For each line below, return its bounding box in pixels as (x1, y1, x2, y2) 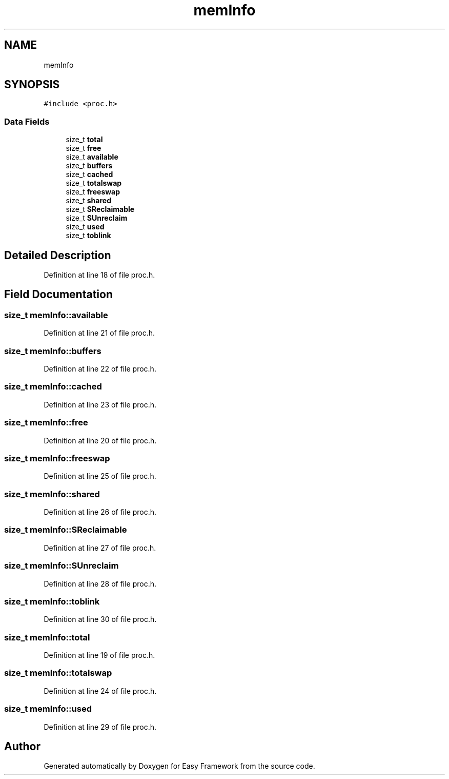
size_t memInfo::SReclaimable (4, 524, 127, 535)
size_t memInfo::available (4, 309, 108, 320)
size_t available (66, 152, 118, 162)
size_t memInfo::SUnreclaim (4, 560, 119, 571)
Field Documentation (4, 288, 113, 301)
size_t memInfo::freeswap (4, 453, 110, 463)
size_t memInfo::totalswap (4, 668, 112, 678)
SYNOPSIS (4, 78, 60, 91)
